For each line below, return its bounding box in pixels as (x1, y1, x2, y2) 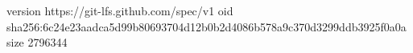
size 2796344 (6, 34, 68, 51)
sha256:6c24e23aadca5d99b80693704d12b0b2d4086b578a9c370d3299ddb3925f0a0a (6, 18, 407, 35)
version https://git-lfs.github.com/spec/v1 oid (6, 2, 233, 18)
